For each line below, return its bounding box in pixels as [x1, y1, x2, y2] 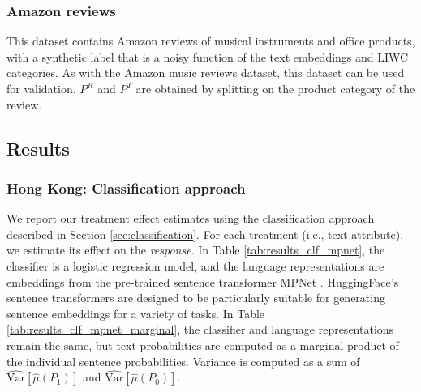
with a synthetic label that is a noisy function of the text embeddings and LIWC [6, 48, 409, 65]
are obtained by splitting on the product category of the [135, 80, 415, 96]
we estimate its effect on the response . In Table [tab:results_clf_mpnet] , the [6, 241, 385, 258]
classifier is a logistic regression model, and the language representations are [6, 257, 384, 274]
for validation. [6, 80, 76, 96]
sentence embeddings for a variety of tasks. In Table [6, 305, 265, 322]
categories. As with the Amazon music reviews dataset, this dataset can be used [6, 64, 405, 81]
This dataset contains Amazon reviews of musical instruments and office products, [6, 32, 415, 49]
